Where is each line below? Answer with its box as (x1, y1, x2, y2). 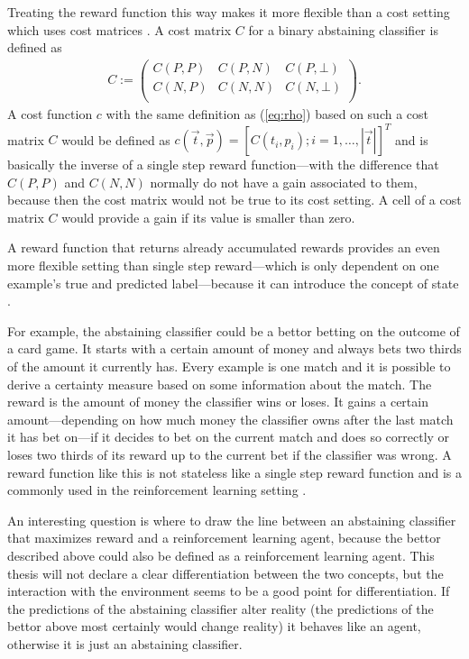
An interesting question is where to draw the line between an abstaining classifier (7, 510, 456, 529)
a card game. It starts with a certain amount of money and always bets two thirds (7, 339, 462, 358)
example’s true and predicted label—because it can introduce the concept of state (7, 273, 459, 292)
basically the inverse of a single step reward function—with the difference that (7, 155, 439, 174)
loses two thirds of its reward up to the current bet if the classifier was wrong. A (7, 444, 452, 463)
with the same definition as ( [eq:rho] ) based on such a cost (106, 104, 429, 123)
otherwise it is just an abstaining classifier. (7, 634, 243, 653)
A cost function (7, 104, 93, 123)
